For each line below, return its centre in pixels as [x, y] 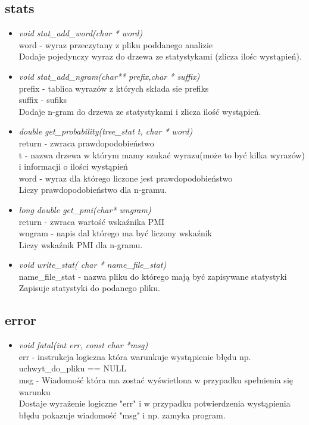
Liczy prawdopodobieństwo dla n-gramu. [93, 190]
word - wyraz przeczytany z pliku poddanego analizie [116, 44]
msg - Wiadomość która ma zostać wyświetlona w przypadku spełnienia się [156, 380]
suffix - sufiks [43, 100]
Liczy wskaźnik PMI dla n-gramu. [81, 244]
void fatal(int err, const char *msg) [83, 345]
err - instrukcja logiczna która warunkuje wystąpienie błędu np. [135, 356]
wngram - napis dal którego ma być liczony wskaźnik [115, 233]
